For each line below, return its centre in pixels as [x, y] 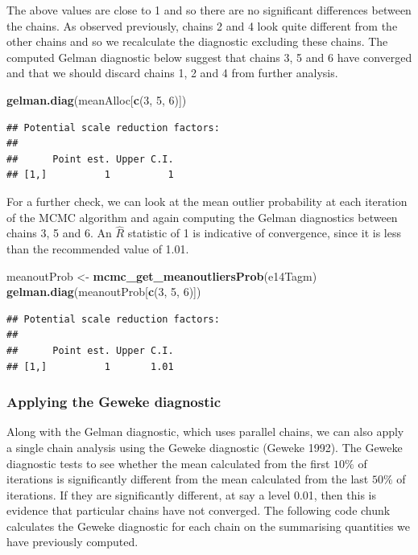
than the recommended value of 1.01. [98, 248]
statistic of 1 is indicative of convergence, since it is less [264, 233]
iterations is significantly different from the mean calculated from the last [188, 479]
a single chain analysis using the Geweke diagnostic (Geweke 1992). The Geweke [205, 447]
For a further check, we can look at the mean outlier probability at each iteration [207, 201]
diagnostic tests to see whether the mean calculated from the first [168, 463]
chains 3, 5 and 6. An [59, 233]
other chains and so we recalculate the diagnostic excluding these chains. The [197, 41]
